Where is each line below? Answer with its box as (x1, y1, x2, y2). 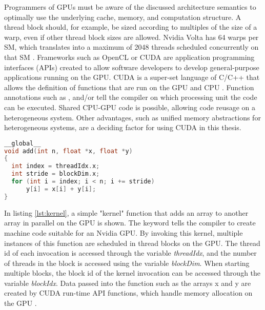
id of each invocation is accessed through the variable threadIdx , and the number (4, 247, 257, 258)
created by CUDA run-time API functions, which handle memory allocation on (4, 287, 253, 298)
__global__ (4, 139, 41, 147)
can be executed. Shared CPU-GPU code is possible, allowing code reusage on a (4, 101, 256, 112)
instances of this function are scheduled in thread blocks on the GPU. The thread (4, 237, 260, 248)
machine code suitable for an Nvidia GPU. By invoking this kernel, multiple (4, 227, 243, 238)
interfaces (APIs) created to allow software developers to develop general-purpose (4, 61, 259, 72)
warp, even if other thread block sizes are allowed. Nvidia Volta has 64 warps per (4, 31, 259, 42)
